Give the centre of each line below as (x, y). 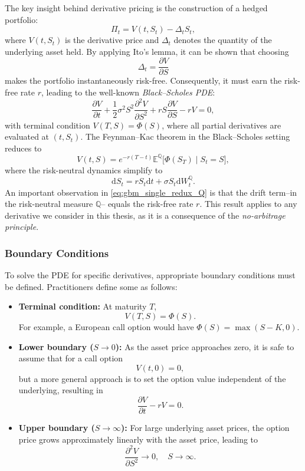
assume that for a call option (71, 358)
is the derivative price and (112, 40)
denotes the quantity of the (223, 40)
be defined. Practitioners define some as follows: (91, 286)
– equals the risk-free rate (147, 204)
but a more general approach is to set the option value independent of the (152, 378)
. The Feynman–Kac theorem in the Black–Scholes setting (185, 136)
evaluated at (27, 136)
